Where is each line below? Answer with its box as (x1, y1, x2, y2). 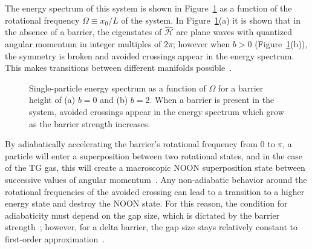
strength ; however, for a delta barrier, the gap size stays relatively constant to (5, 221, 298, 233)
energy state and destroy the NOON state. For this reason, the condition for (5, 197, 288, 210)
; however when (173, 38, 230, 50)
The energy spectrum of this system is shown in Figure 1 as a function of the (5, 2, 292, 14)
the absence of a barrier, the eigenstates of (5, 25, 162, 38)
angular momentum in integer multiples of (5, 38, 161, 50)
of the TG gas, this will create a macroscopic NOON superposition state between (5, 161, 305, 174)
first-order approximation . (5, 232, 105, 245)
